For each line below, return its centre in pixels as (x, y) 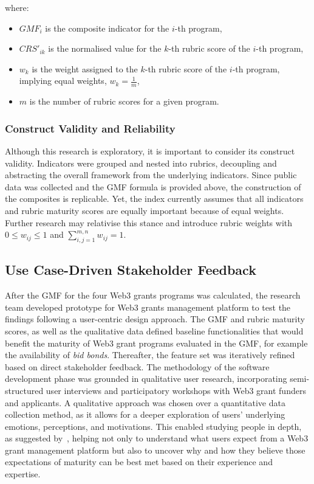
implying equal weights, (63, 81)
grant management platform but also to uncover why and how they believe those (155, 450)
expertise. (23, 474)
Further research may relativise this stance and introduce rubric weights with (149, 222)
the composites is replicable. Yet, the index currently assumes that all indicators (154, 199)
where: (17, 7)
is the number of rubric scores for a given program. (124, 101)
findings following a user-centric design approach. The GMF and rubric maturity (155, 319)
